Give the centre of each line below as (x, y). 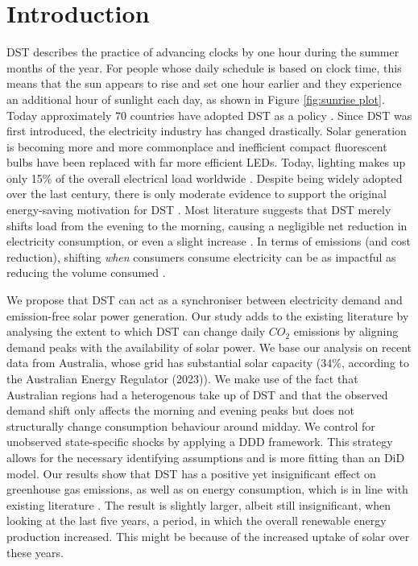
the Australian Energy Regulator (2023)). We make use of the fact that (182, 378)
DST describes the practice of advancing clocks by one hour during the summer (203, 52)
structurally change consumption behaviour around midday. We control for (191, 426)
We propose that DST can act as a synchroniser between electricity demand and (205, 300)
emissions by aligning (346, 331)
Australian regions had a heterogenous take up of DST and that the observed (197, 394)
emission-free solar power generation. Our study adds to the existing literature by (208, 315)
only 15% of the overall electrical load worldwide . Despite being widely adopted (205, 178)
